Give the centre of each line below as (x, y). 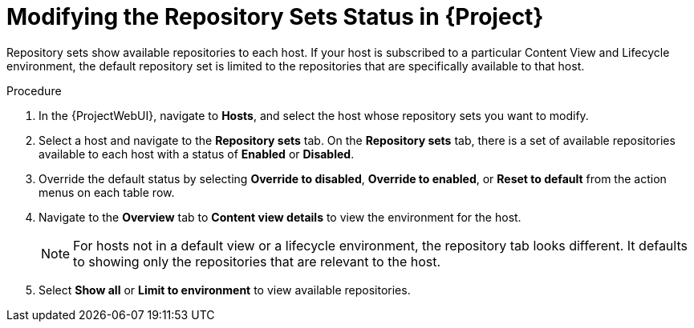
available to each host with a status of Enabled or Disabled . (197, 154)
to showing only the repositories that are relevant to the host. (257, 261)
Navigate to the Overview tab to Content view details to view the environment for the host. (280, 217)
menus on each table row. (107, 192)
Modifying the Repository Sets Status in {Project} (275, 17)
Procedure (34, 90)
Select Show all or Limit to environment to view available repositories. (225, 290)
